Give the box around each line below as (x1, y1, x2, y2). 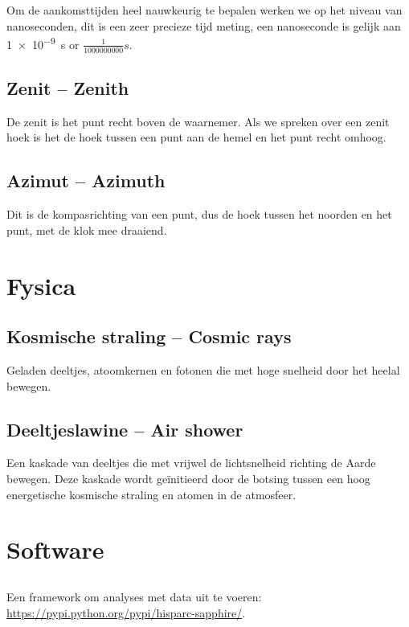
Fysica (6, 268, 76, 301)
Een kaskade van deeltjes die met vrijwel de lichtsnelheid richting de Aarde (6, 454, 376, 471)
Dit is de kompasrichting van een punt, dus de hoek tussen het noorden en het (6, 206, 392, 223)
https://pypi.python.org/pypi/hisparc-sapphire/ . (6, 604, 246, 621)
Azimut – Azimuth (6, 168, 166, 193)
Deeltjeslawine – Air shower (6, 416, 243, 441)
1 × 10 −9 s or (6, 34, 80, 52)
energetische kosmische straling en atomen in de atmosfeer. (6, 486, 297, 502)
